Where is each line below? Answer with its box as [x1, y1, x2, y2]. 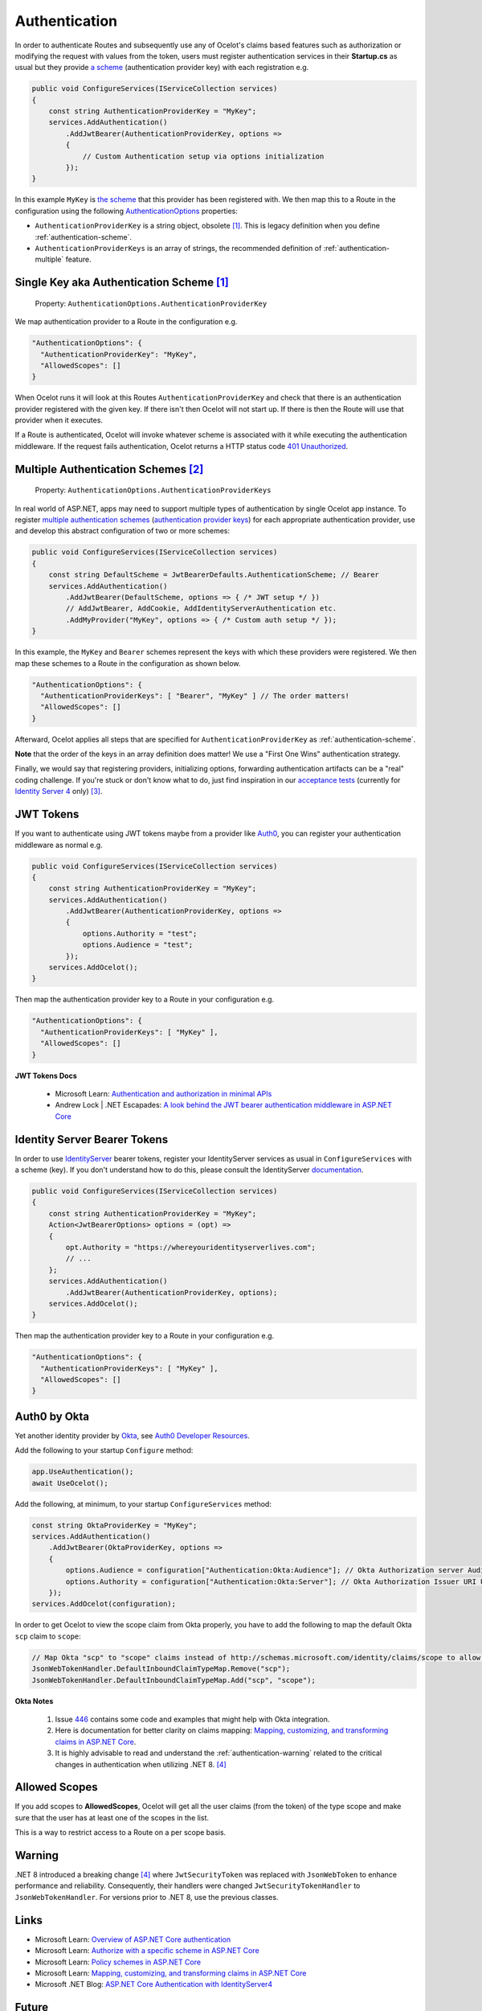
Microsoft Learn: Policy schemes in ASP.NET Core [35, 1957, 201, 1967]
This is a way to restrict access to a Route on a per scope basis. [14, 1828, 227, 1837]
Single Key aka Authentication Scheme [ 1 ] [14, 276, 229, 290]
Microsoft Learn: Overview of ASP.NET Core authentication [35, 1935, 231, 1944]
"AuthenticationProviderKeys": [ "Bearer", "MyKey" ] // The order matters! [40, 691, 349, 700]
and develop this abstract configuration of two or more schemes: [14, 526, 231, 536]
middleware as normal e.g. [14, 840, 104, 849]
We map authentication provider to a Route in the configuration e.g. [14, 317, 238, 327]
